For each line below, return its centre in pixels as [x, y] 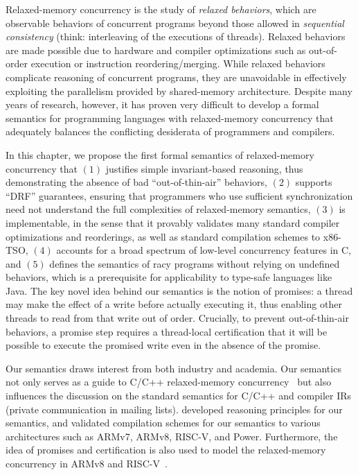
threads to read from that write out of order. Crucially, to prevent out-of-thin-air [177, 318]
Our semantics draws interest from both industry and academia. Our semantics [173, 368]
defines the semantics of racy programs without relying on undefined [195, 263]
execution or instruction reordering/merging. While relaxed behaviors [178, 63]
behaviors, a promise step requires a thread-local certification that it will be [167, 331]
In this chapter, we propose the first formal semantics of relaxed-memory [160, 154]
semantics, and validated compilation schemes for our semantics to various [163, 423]
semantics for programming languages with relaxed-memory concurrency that [170, 118]
